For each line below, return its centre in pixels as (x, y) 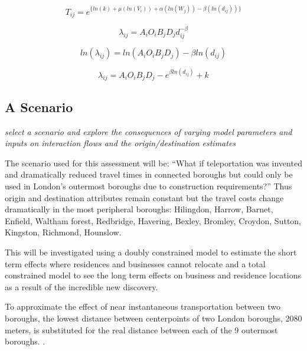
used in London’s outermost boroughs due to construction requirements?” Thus (148, 186)
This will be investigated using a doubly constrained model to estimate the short (151, 252)
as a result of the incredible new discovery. (81, 286)
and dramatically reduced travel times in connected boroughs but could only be (149, 174)
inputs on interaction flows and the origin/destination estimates (120, 143)
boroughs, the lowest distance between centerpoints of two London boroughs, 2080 (153, 318)
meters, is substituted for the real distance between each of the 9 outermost (141, 329)
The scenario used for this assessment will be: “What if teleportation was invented (153, 163)
